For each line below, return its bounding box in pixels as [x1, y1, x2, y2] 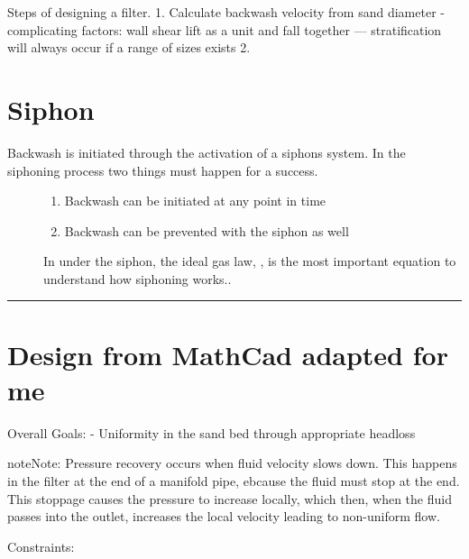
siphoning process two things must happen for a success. [7, 160, 318, 179]
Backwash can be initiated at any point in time [64, 191, 326, 210]
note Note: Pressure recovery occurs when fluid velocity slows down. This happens [7, 454, 457, 472]
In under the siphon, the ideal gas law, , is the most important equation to [43, 252, 456, 270]
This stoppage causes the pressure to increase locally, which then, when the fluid [7, 489, 452, 508]
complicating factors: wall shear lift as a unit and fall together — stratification [7, 20, 442, 39]
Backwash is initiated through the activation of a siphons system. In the [7, 142, 406, 161]
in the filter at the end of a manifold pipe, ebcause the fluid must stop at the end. [7, 471, 460, 490]
